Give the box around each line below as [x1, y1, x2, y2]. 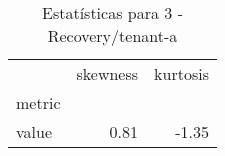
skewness [76, 62, 139, 85]
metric [16, 91, 61, 114]
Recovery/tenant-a [47, 24, 178, 47]
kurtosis [154, 62, 209, 85]
